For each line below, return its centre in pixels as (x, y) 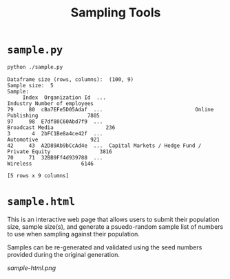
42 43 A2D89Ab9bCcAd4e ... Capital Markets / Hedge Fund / (104, 146)
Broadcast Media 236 (61, 127)
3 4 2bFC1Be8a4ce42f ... (55, 133)
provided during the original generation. (64, 254)
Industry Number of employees (51, 103)
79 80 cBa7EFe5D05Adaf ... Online (111, 109)
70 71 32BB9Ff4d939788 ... (55, 157)
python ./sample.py (35, 67)
